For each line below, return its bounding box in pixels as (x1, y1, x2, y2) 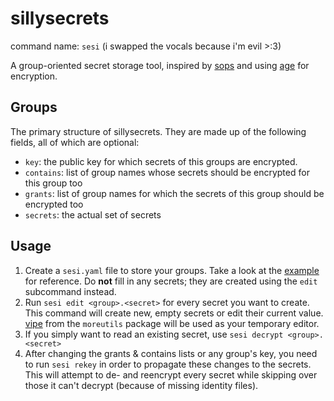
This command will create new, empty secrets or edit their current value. (24, 307, 324, 319)
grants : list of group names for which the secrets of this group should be (24, 187, 325, 199)
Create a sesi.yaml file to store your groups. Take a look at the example (24, 264, 320, 276)
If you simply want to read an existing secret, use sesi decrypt (24, 328, 284, 340)
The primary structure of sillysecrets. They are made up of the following (10, 125, 307, 137)
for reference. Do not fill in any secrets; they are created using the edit (24, 275, 318, 287)
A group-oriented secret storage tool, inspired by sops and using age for (10, 59, 310, 71)
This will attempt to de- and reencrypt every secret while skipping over (24, 368, 318, 381)
